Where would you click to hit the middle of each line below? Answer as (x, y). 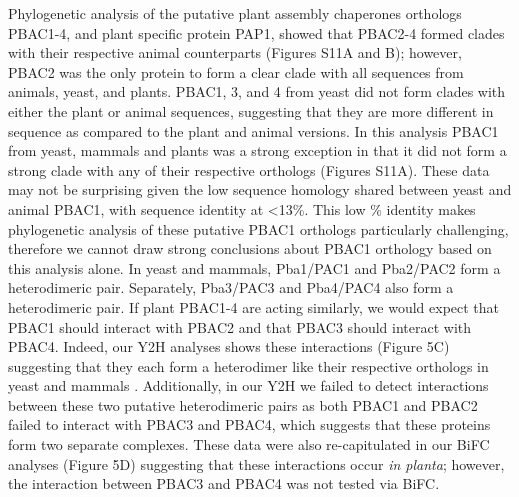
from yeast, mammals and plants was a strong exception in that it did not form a (257, 150)
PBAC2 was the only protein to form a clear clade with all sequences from (236, 71)
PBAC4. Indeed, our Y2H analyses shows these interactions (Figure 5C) (229, 346)
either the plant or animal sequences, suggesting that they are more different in (251, 110)
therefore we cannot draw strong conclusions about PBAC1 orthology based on (250, 248)
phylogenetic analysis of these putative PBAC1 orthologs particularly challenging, (258, 228)
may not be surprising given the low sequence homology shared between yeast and (260, 189)
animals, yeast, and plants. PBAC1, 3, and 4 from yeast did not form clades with (257, 91)
